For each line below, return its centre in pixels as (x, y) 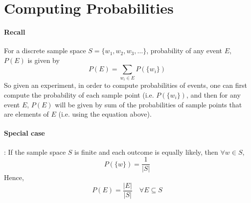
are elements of (26, 114)
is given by (44, 60)
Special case (24, 133)
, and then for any (213, 94)
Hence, (14, 177)
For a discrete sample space (45, 51)
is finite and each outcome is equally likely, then (146, 152)
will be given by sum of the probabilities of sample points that (148, 104)
